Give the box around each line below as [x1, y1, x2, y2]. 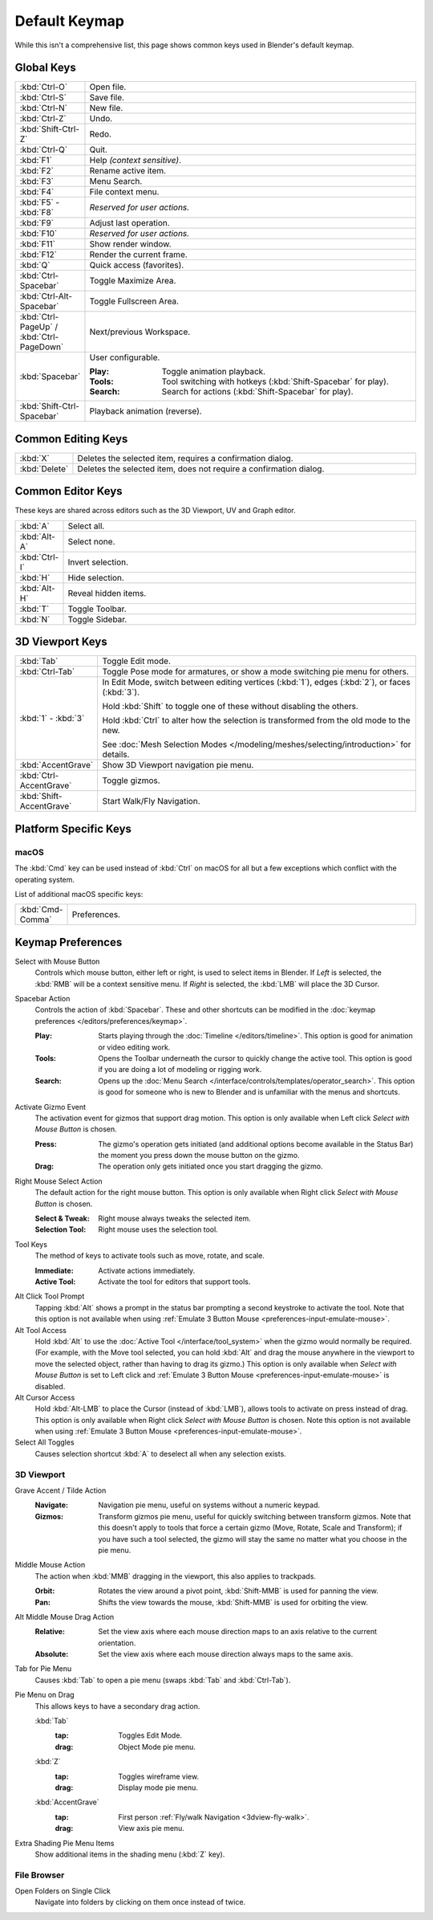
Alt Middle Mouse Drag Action [14, 1612, 115, 1621]
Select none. [67, 536, 115, 547]
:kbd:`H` [19, 572, 51, 583]
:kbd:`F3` [19, 176, 54, 187]
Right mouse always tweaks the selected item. [98, 1213, 252, 1224]
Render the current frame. [89, 249, 188, 260]
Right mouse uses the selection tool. [98, 1225, 218, 1234]
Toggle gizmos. [102, 775, 160, 786]
